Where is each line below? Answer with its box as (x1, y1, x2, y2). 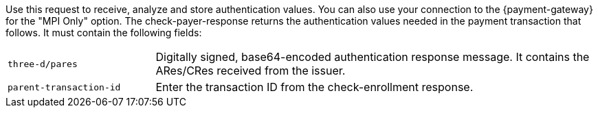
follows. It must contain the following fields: (5, 27, 202, 38)
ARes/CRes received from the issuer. (155, 64, 346, 77)
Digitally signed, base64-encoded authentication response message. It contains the (155, 50, 590, 64)
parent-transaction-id (8, 81, 121, 92)
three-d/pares (8, 58, 78, 69)
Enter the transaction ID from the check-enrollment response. (155, 80, 474, 94)
